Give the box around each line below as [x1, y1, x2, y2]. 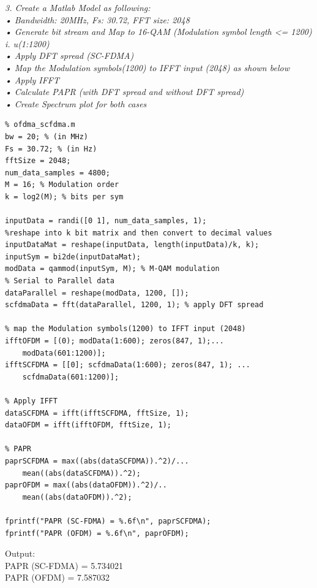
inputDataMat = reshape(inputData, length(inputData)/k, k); [5, 240, 259, 250]
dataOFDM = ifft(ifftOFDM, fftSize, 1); [5, 421, 172, 430]
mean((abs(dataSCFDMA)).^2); [22, 468, 141, 478]
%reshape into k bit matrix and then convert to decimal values [5, 228, 272, 237]
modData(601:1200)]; [22, 348, 106, 357]
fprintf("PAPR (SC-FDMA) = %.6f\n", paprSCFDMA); [5, 516, 211, 525]
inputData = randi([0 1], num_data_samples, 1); [5, 216, 207, 226]
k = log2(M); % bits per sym [5, 192, 124, 201]
